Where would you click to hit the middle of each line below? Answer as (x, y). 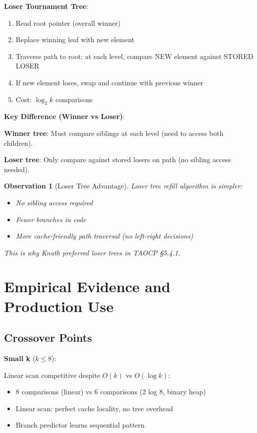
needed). (17, 169)
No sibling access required (54, 202)
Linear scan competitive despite (52, 375)
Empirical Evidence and (87, 286)
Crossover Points (48, 338)
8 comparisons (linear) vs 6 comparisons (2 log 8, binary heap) (111, 392)
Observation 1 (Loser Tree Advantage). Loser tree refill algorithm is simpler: (123, 186)
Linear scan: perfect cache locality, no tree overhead (94, 408)
